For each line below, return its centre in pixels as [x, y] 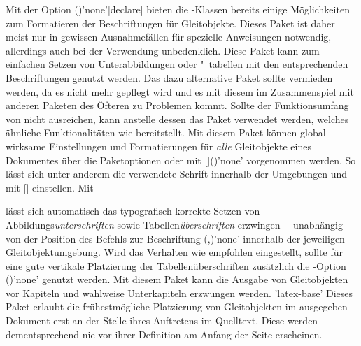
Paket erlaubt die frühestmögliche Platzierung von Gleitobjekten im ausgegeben [177, 307]
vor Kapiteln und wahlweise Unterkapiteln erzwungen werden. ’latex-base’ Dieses [179, 293]
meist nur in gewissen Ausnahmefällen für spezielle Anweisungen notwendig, [169, 37]
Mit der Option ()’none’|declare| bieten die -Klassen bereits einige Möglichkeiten [178, 9]
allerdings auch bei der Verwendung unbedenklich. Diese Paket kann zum [163, 50]
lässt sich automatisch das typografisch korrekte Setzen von [133, 211]
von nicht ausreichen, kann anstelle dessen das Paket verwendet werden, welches [177, 118]
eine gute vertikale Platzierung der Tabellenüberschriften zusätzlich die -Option [176, 265]
